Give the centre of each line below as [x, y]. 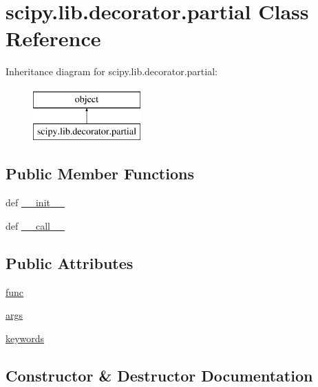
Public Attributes [70, 262]
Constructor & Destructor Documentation [159, 375]
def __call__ [35, 225]
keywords [25, 338]
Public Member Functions [100, 173]
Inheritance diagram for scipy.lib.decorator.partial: [112, 71]
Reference [53, 38]
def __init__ [35, 202]
